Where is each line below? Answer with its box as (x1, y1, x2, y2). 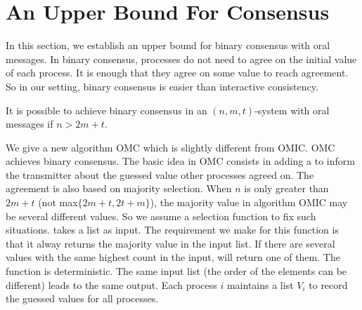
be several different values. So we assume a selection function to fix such (6, 208, 316, 223)
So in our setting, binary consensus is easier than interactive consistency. (6, 79, 318, 93)
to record (309, 277, 348, 292)
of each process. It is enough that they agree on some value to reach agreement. (6, 65, 349, 80)
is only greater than (244, 181, 329, 196)
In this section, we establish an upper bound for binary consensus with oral (6, 38, 330, 53)
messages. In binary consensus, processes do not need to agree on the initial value (6, 51, 357, 66)
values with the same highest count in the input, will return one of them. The (6, 250, 340, 264)
